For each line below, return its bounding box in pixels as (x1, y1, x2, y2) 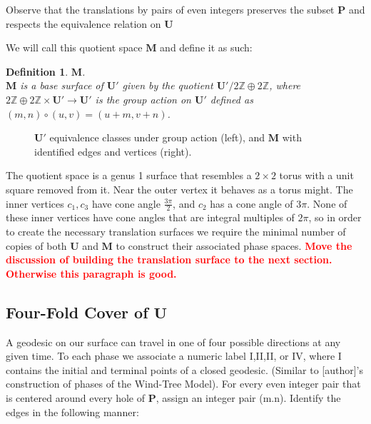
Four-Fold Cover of (6, 301, 148, 323)
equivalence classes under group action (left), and (49, 130, 265, 145)
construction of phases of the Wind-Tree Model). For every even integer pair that (6, 376, 361, 391)
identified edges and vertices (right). (34, 143, 192, 158)
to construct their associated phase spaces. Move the (116, 238, 352, 253)
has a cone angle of (210, 196, 293, 211)
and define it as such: (160, 40, 253, 55)
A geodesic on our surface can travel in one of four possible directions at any (6, 334, 341, 349)
